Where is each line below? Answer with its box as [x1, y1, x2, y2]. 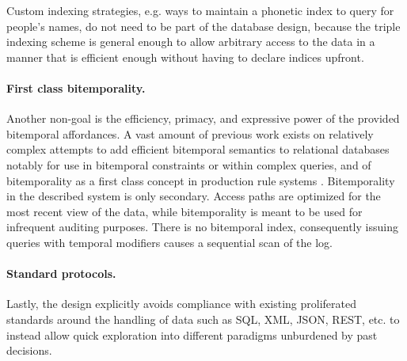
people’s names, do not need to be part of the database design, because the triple [6, 17, 401, 34]
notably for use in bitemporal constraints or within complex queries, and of [6, 156, 371, 173]
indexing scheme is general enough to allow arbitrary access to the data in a [6, 33, 375, 50]
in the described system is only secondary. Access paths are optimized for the [6, 188, 381, 204]
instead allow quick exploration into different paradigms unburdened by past [6, 326, 378, 343]
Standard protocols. [6, 265, 116, 282]
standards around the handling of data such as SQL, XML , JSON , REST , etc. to [6, 310, 400, 327]
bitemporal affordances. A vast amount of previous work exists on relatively [6, 125, 374, 142]
